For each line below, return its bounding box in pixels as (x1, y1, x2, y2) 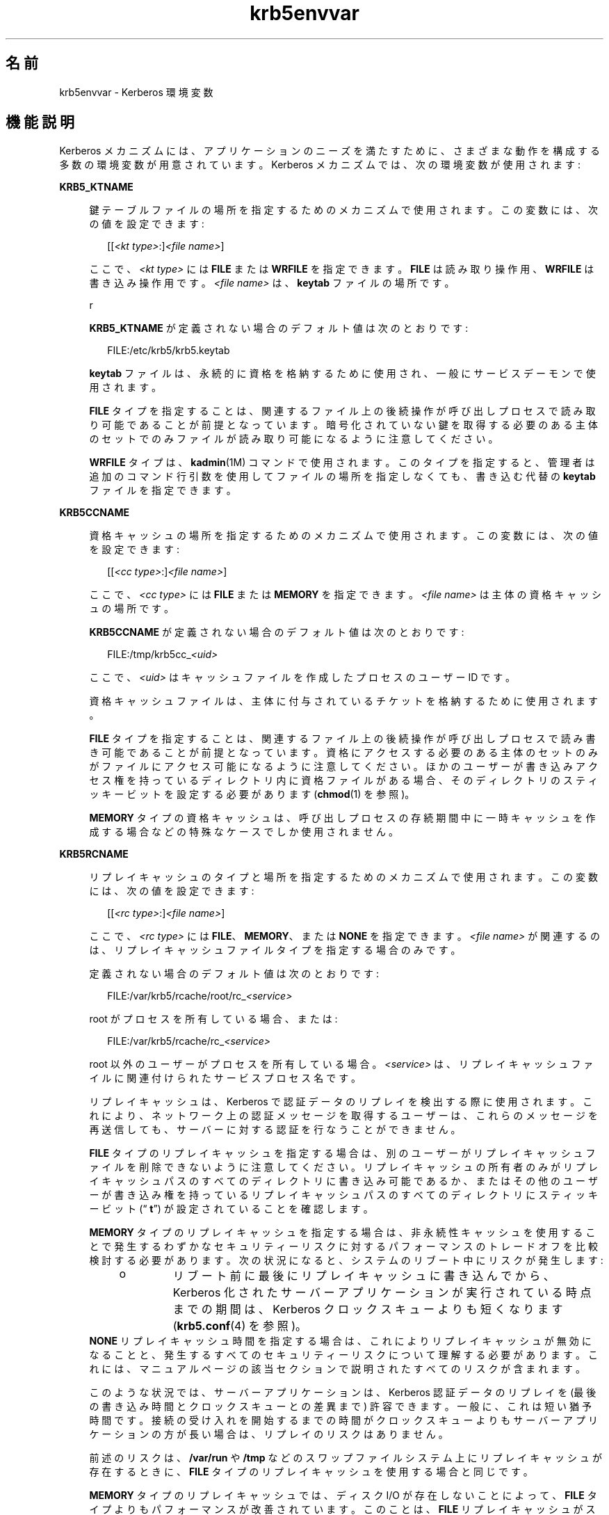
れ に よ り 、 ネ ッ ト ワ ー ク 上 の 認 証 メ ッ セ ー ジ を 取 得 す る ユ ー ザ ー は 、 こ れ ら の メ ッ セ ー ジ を (89, 1109, 598, 1122)
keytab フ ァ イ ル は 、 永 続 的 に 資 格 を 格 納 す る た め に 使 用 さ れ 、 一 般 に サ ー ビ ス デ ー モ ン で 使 (89, 367, 596, 380)
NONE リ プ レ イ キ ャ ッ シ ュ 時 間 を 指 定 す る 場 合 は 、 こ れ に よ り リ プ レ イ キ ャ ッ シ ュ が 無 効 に (89, 1335, 592, 1347)
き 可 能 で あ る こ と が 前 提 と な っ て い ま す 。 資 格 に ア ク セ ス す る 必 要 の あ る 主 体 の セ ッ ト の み (89, 746, 598, 759)
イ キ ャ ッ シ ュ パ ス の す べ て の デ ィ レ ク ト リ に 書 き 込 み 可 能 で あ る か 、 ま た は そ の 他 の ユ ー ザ (89, 1175, 598, 1187)
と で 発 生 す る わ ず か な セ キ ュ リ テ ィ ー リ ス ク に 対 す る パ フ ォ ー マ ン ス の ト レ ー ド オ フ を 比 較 (89, 1240, 598, 1253)
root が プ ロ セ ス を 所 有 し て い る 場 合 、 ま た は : (89, 1013, 338, 1025)
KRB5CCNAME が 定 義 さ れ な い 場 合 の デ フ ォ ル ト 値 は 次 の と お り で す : (89, 626, 464, 639)
